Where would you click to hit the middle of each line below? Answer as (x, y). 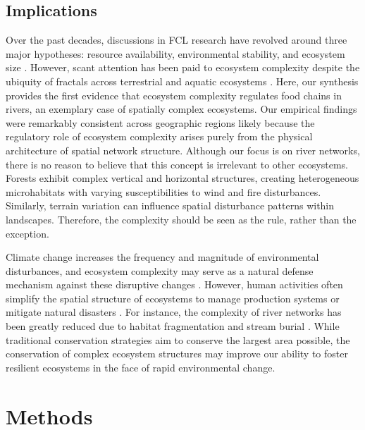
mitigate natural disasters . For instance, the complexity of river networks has (174, 312)
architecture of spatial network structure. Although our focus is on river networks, (183, 150)
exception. (27, 233)
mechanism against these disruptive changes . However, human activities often (174, 284)
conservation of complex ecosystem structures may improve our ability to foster (177, 354)
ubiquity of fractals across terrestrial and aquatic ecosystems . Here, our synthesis (182, 81)
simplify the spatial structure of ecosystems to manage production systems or (173, 298)
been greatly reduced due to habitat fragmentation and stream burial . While (173, 326)
